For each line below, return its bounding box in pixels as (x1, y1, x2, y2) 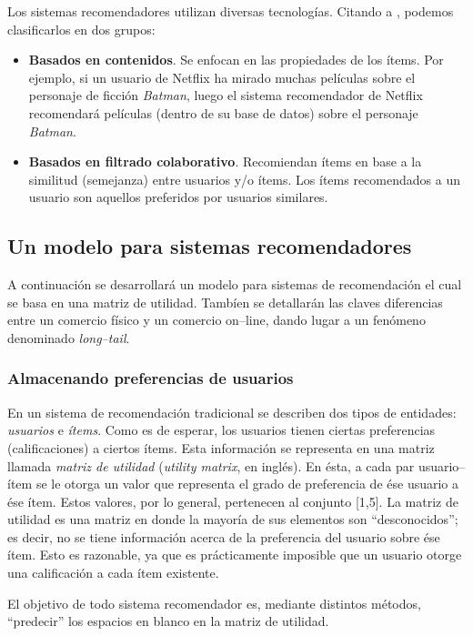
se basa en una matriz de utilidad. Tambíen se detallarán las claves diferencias (7, 292, 443, 311)
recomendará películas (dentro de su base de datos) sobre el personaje (28, 103, 418, 122)
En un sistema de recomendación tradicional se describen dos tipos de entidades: (7, 402, 457, 421)
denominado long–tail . (7, 328, 130, 347)
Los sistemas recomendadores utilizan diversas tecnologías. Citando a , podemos (7, 2, 454, 20)
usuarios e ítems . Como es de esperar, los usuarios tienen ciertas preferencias (7, 420, 436, 439)
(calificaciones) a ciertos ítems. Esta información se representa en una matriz (7, 438, 435, 457)
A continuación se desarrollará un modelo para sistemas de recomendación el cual (7, 275, 462, 294)
